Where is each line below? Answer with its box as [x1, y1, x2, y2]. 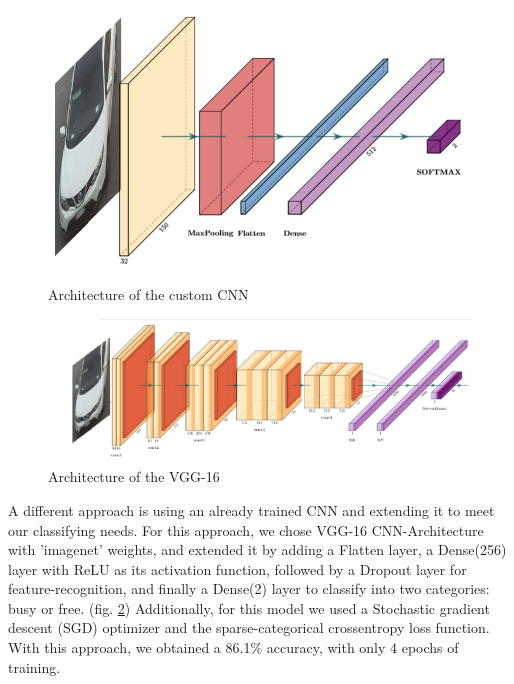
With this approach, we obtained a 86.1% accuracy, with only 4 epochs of [8, 637, 459, 658]
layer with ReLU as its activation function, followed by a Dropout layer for [8, 558, 467, 579]
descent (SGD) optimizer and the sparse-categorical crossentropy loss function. [8, 617, 490, 638]
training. [8, 656, 61, 677]
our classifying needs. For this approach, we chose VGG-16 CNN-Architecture [8, 519, 484, 540]
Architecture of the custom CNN [48, 283, 249, 304]
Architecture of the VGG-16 [48, 466, 220, 487]
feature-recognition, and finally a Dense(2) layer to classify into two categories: [8, 578, 490, 599]
